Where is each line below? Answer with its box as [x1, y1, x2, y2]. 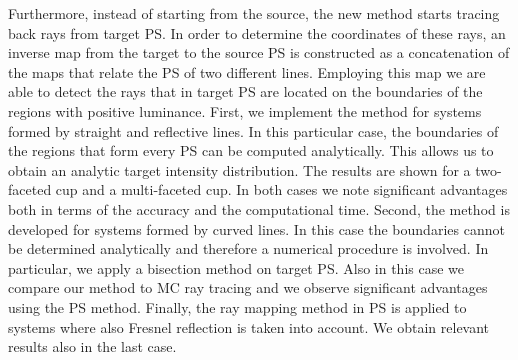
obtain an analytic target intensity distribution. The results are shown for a [8, 159, 471, 180]
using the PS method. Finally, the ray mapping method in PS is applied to [8, 296, 467, 317]
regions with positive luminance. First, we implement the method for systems [8, 100, 482, 121]
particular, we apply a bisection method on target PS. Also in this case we [8, 257, 464, 278]
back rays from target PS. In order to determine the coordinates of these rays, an [8, 22, 506, 43]
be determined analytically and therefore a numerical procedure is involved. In [8, 238, 489, 259]
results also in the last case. [8, 336, 177, 357]
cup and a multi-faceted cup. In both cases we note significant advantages [55, 179, 508, 200]
